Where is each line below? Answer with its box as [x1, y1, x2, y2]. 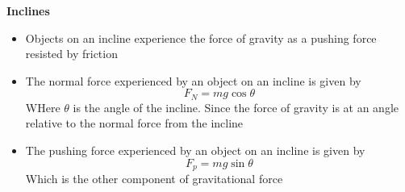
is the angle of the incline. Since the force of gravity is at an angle [73, 98, 399, 115]
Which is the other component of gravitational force [25, 170, 283, 187]
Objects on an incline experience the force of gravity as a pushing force [25, 29, 377, 46]
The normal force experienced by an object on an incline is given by [25, 72, 361, 89]
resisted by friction [25, 45, 118, 62]
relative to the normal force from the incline [25, 115, 244, 131]
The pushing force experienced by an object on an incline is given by [25, 142, 365, 159]
